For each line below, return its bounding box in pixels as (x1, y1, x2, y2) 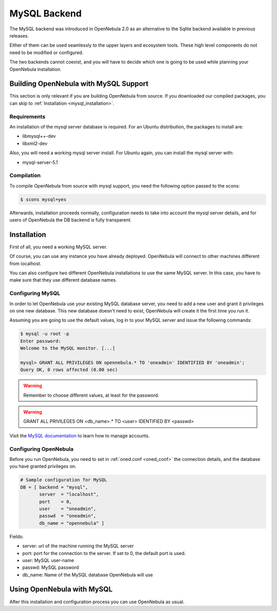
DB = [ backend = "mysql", (20, 484, 88, 490)
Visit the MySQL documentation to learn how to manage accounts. (9, 432, 150, 439)
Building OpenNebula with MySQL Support (9, 80, 149, 88)
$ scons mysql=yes (20, 196, 67, 202)
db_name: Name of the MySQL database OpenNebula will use (22, 571, 153, 578)
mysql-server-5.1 (22, 159, 58, 165)
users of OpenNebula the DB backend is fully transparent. (9, 217, 132, 223)
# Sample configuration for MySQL (20, 477, 107, 483)
